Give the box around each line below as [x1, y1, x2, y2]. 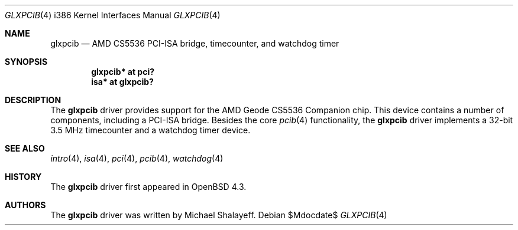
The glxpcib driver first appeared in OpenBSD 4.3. [50, 182, 247, 192]
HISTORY [5, 172, 42, 182]
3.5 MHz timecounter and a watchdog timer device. [50, 125, 251, 135]
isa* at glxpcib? [91, 77, 154, 87]
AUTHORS [5, 200, 46, 210]
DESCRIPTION [5, 95, 61, 105]
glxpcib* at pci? [91, 67, 155, 77]
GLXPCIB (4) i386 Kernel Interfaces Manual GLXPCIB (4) [5, 10, 221, 20]
